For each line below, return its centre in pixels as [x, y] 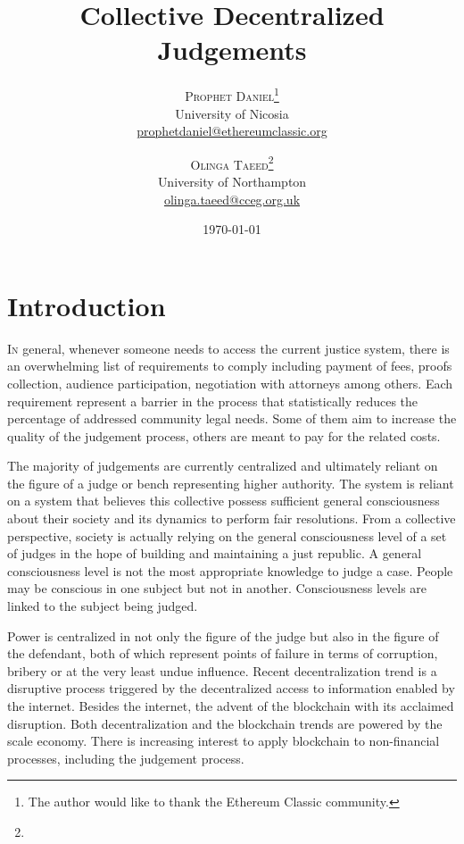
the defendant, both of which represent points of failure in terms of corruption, [223, 653]
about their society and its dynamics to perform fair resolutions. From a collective [232, 518]
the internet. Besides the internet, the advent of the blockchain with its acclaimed [231, 706]
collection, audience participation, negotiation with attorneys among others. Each [230, 383]
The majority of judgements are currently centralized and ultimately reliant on [223, 466]
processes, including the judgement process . [126, 758]
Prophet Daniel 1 [232, 94]
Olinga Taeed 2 [232, 163]
